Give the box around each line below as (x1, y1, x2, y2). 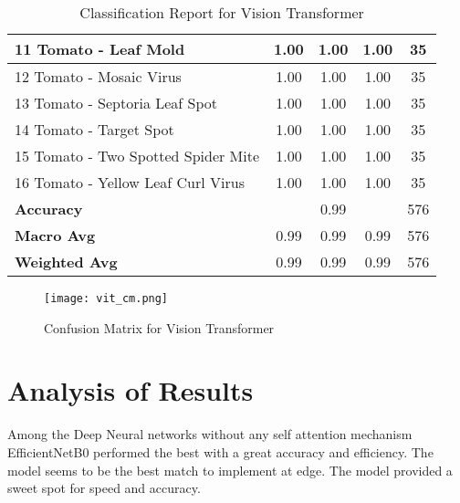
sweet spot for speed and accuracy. (7, 478, 201, 498)
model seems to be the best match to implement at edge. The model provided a (7, 460, 453, 479)
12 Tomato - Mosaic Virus (15, 66, 182, 87)
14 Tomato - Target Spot (15, 119, 174, 140)
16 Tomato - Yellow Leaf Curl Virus (15, 172, 245, 193)
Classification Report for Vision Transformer (79, 2, 364, 23)
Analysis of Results (7, 372, 254, 409)
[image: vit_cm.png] (44, 292, 169, 305)
